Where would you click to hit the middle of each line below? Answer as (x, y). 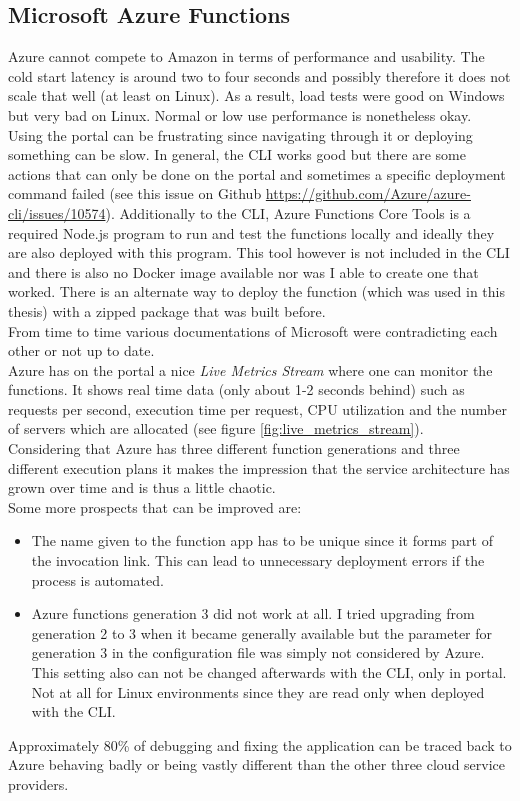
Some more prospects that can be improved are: (155, 506)
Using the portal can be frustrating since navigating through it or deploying (240, 134)
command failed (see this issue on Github (135, 193)
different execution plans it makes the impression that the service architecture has (259, 467)
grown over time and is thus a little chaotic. (142, 487)
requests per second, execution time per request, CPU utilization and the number (257, 408)
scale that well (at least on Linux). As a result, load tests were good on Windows (256, 95)
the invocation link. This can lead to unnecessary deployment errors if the (258, 560)
